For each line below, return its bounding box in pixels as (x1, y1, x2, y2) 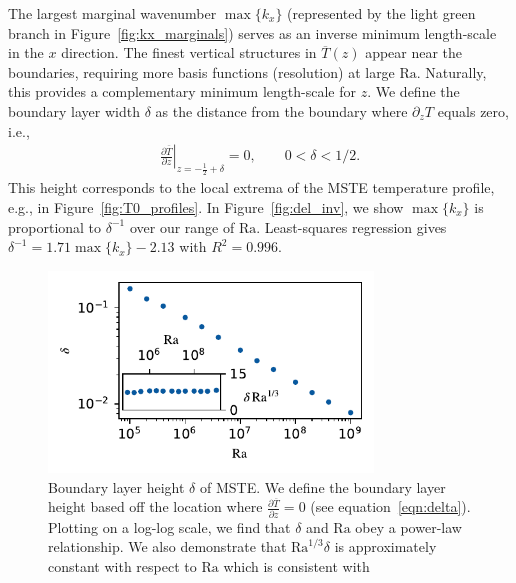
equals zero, (437, 100, 509, 121)
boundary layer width (8, 100, 140, 121)
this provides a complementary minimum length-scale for (8, 81, 356, 102)
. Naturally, (416, 61, 487, 82)
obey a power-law (355, 516, 462, 537)
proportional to (8, 216, 102, 237)
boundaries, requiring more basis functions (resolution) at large (8, 61, 395, 82)
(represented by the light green (287, 3, 476, 23)
